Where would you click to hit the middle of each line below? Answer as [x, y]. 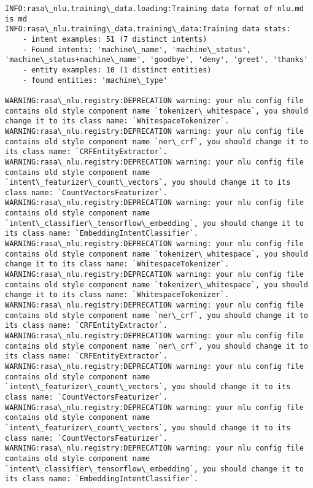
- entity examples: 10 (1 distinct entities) [117, 70]
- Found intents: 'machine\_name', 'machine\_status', [137, 49]
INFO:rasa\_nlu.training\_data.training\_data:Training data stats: [148, 29]
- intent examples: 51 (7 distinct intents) [115, 39]
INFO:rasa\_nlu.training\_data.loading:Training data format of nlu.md [154, 9]
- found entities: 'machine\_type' [95, 80]
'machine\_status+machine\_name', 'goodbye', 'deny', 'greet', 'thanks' [156, 60]
